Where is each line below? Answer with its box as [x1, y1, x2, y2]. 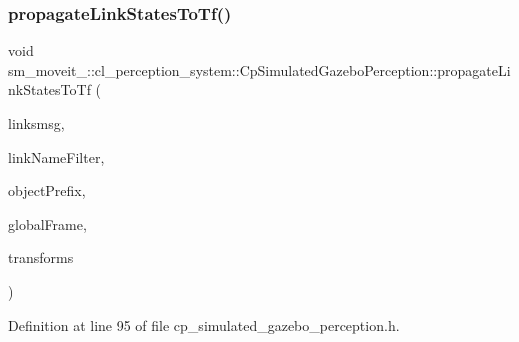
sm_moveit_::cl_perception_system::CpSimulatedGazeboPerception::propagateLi [8, 59, 511, 80]
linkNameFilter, [8, 146, 105, 167]
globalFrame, [8, 213, 87, 234]
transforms [8, 247, 74, 268]
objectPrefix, [8, 180, 86, 201]
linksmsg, [8, 113, 65, 133]
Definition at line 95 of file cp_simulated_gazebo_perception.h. [8, 314, 400, 335]
